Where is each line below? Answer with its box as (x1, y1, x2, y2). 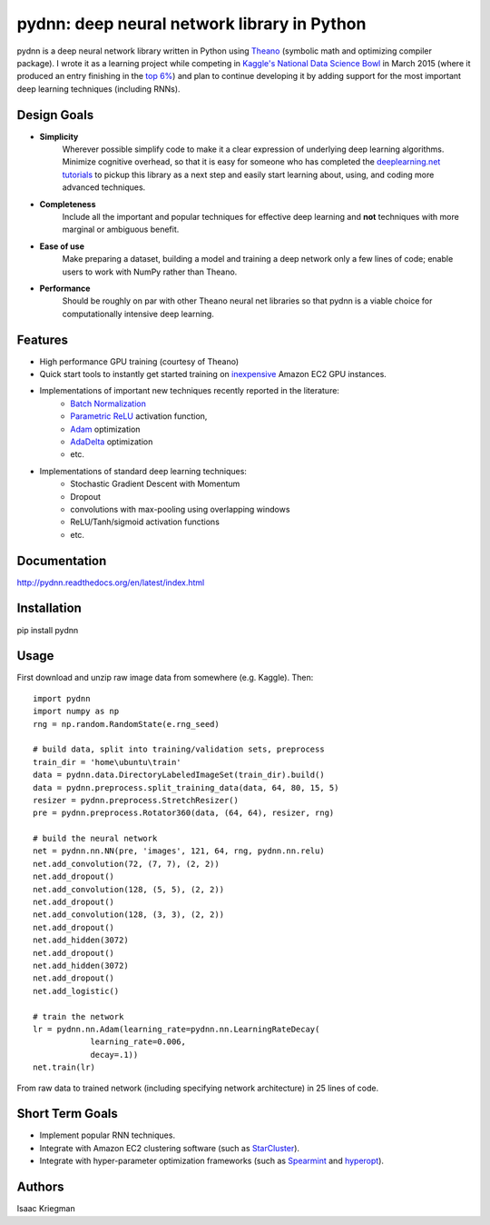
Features (16, 332, 68, 347)
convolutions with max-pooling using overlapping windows (70, 503, 290, 514)
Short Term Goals (16, 1106, 118, 1121)
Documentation (16, 553, 107, 568)
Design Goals (16, 107, 94, 123)
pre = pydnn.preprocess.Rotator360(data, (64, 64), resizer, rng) (33, 808, 335, 818)
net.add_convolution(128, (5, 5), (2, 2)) (33, 884, 225, 894)
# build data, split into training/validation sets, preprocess (33, 744, 326, 754)
